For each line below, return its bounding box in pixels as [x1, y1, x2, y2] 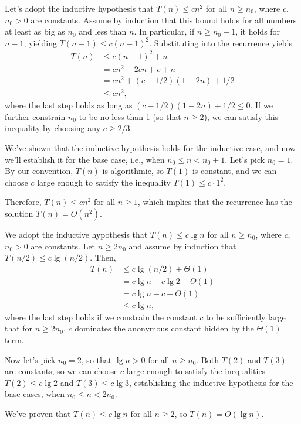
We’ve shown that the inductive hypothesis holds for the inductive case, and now [5, 142, 296, 154]
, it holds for [235, 25, 280, 37]
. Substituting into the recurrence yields [149, 36, 292, 49]
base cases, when [5, 388, 65, 400]
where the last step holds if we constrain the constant [5, 310, 197, 323]
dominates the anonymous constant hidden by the [75, 322, 254, 334]
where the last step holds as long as [5, 99, 133, 111]
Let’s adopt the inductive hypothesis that [5, 2, 154, 14]
